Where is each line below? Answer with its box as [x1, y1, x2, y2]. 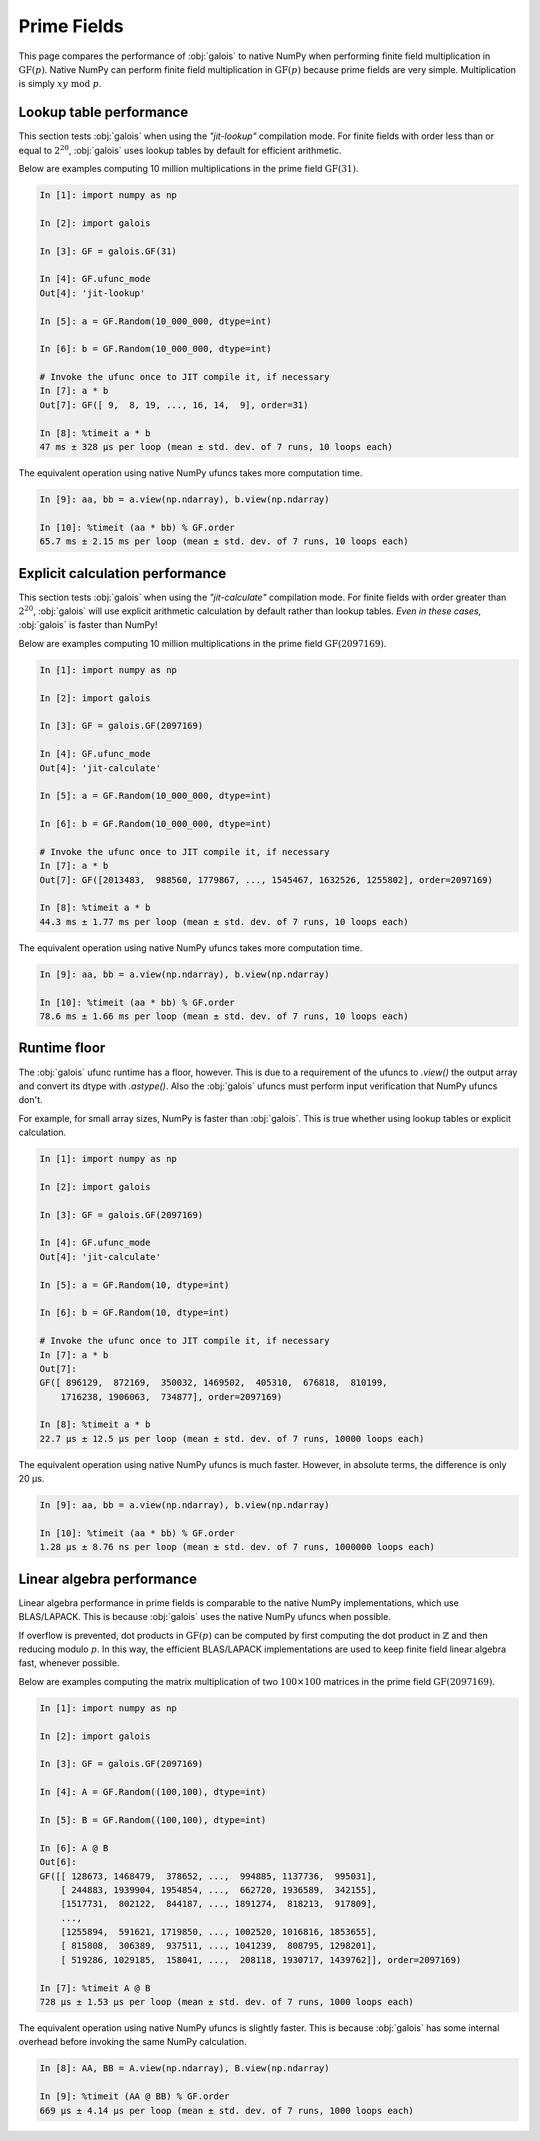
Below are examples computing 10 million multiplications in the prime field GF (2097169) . [18, 637, 387, 649]
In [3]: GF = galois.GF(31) [39, 245, 177, 257]
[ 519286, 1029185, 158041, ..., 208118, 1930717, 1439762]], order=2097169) [60, 1954, 462, 1965]
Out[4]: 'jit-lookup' [39, 287, 146, 299]
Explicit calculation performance [18, 565, 227, 582]
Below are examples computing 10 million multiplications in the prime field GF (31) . [18, 163, 359, 175]
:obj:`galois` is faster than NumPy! [18, 619, 159, 631]
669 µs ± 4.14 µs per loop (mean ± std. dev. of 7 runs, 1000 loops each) [39, 2105, 415, 2116]
